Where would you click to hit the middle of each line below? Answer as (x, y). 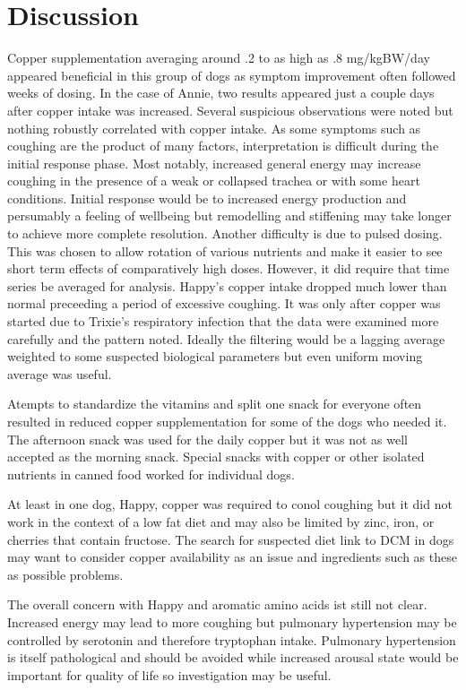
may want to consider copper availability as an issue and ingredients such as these (232, 557)
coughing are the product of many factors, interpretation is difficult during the (223, 146)
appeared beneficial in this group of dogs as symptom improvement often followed (232, 75)
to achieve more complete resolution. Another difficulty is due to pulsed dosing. (225, 233)
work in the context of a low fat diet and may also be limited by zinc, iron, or (221, 521)
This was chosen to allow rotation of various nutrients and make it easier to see (225, 250)
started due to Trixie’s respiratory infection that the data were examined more (223, 321)
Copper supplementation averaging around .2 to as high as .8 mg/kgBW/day (219, 58)
